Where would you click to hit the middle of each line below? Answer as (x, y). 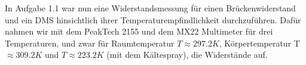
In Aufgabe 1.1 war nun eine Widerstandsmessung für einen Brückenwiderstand (150, 8)
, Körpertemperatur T (259, 43)
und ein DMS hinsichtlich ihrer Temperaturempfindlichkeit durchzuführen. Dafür (153, 19)
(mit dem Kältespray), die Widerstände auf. (187, 55)
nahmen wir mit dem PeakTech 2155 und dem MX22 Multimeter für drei (139, 31)
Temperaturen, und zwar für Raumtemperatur (90, 43)
